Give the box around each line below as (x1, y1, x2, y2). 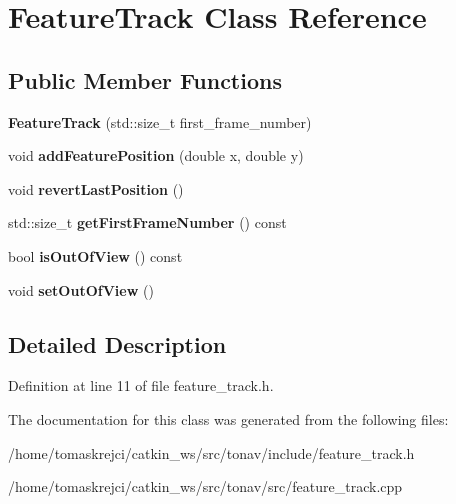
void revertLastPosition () (8, 178, 184, 199)
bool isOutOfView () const (8, 245, 183, 266)
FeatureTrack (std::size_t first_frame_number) (8, 111, 312, 132)
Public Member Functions (8, 64, 282, 95)
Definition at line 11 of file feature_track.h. (8, 375, 274, 396)
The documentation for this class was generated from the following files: (8, 408, 449, 429)
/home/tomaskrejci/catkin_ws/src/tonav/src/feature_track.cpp (8, 476, 403, 497)
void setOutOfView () (8, 279, 154, 300)
